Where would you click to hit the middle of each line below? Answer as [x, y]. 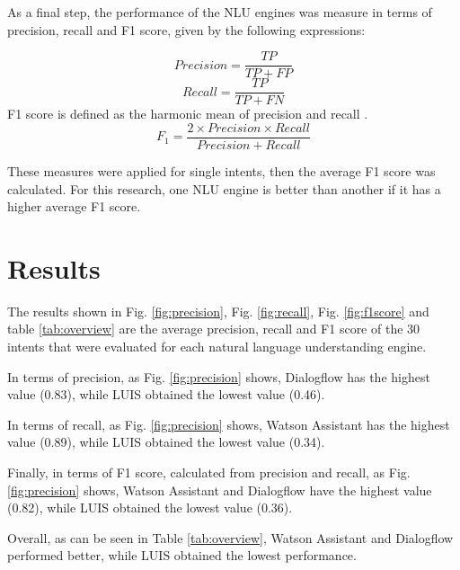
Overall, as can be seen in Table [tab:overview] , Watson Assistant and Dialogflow [230, 537]
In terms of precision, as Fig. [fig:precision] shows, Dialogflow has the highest [219, 376]
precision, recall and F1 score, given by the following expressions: [186, 29]
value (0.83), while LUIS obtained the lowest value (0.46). [166, 394]
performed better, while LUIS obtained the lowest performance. [182, 555]
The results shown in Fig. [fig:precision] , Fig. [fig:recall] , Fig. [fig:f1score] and [218, 311]
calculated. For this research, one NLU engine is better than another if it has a [224, 188]
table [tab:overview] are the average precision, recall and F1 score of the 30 [214, 329]
